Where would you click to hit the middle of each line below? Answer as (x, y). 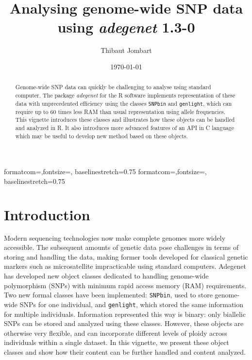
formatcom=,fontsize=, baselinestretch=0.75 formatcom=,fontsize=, (105, 172)
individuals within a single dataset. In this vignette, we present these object (117, 342)
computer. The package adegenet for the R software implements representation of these (125, 95)
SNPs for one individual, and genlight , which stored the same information (132, 304)
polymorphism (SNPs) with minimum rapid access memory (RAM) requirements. (125, 285)
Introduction (47, 214)
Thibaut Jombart (126, 50)
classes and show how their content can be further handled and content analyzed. (125, 352)
